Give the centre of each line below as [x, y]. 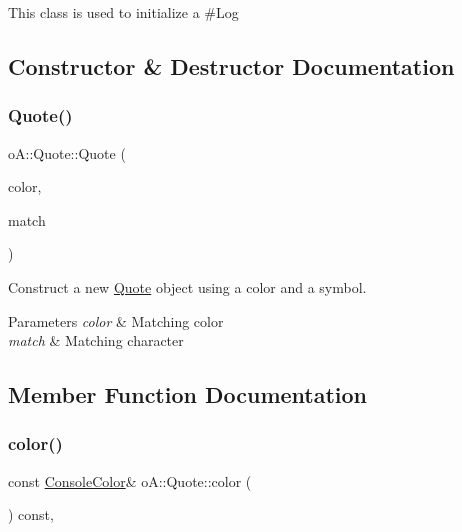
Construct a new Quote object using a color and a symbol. [187, 286]
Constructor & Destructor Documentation [231, 65]
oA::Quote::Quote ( [67, 152]
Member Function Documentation [188, 394]
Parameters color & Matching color [116, 320]
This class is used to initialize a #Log [123, 12]
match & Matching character [96, 340]
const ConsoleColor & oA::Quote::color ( [130, 480]
